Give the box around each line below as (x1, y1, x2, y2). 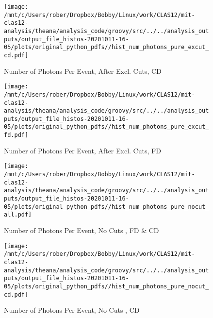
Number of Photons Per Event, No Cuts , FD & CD (4, 225, 159, 235)
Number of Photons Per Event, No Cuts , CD (4, 305, 140, 315)
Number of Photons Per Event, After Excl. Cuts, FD (4, 145, 161, 155)
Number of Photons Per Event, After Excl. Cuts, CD (4, 66, 162, 76)
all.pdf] (4, 211, 32, 218)
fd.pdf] (4, 132, 29, 139)
